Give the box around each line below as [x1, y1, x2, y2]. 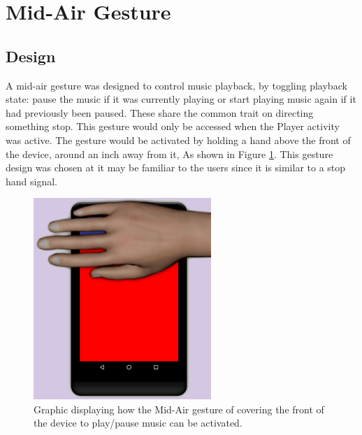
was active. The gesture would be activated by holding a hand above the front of [6, 132, 351, 147]
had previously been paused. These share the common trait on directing [6, 105, 314, 120]
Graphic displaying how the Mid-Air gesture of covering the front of [34, 401, 324, 416]
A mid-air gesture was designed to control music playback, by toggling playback [6, 78, 347, 92]
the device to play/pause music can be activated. [34, 415, 242, 430]
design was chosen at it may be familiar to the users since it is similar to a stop [6, 160, 346, 175]
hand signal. [6, 173, 57, 188]
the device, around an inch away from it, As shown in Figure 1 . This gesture [6, 146, 333, 161]
